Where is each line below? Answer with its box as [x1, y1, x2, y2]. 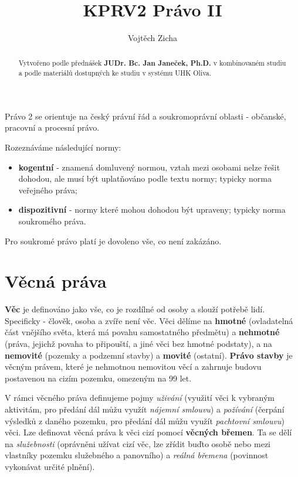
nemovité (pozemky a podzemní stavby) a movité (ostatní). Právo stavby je [5, 349, 293, 361]
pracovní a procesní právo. [5, 121, 100, 134]
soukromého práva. [18, 214, 86, 227]
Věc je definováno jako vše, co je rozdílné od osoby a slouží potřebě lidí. [5, 303, 265, 315]
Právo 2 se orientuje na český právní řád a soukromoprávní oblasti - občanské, [5, 110, 286, 122]
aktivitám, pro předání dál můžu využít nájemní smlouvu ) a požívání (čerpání [5, 403, 285, 415]
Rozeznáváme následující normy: [5, 141, 121, 154]
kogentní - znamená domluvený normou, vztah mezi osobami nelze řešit [18, 161, 280, 173]
